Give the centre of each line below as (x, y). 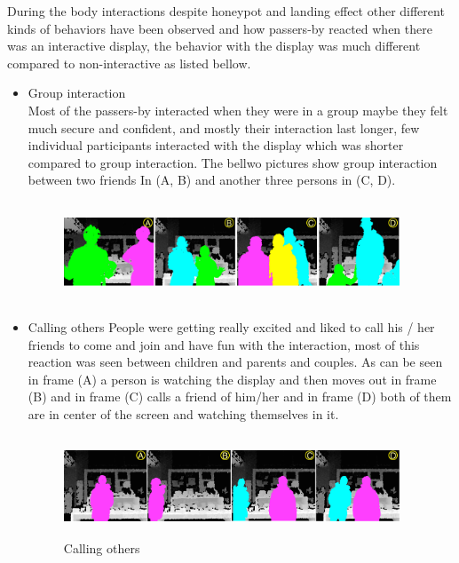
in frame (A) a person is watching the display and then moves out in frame (232, 379)
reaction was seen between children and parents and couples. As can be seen (235, 362)
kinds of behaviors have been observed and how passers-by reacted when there (220, 28)
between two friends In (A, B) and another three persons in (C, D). (212, 180)
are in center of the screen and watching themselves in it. (183, 413)
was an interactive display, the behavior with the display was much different (214, 46)
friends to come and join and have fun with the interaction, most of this (224, 344)
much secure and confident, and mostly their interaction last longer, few (224, 127)
